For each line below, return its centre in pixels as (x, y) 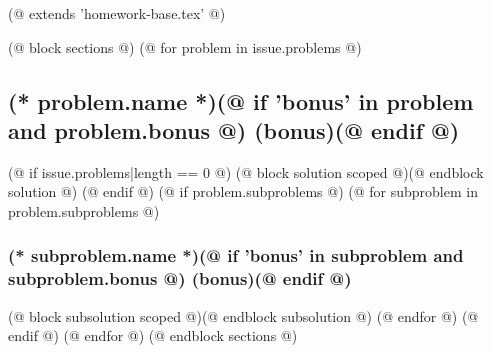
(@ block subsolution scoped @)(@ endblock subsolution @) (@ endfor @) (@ (243, 315)
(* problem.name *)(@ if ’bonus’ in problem (241, 100)
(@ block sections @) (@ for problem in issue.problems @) (185, 46)
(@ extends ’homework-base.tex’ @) (117, 13)
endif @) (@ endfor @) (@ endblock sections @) (153, 335)
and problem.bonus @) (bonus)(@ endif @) (234, 129)
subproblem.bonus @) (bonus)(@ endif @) (180, 278)
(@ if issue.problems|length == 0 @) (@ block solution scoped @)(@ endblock (246, 171)
